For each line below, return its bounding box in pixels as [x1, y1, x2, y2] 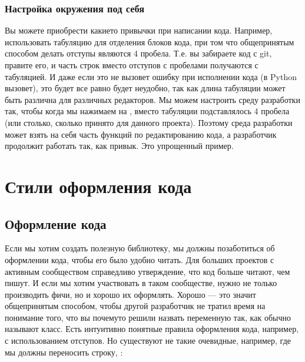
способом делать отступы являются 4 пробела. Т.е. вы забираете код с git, [5, 47, 272, 59]
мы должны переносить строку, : [5, 346, 123, 358]
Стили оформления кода [5, 174, 192, 198]
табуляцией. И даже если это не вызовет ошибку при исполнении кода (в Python [5, 70, 297, 82]
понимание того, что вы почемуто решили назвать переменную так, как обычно [5, 311, 291, 323]
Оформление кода [5, 214, 107, 233]
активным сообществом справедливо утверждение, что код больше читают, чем [5, 265, 290, 277]
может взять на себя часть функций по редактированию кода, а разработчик [5, 128, 277, 140]
